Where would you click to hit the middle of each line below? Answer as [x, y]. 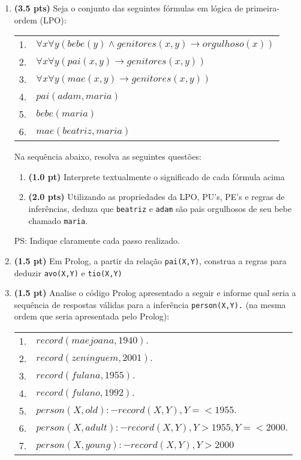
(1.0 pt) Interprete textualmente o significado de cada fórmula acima [156, 176]
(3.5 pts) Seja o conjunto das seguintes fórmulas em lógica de [129, 8]
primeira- [263, 8]
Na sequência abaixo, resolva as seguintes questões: [108, 156]
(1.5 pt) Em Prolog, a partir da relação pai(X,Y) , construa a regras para [150, 260]
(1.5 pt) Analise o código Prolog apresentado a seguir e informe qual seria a [155, 293]
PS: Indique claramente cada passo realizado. [97, 241]
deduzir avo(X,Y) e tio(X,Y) [68, 272]
